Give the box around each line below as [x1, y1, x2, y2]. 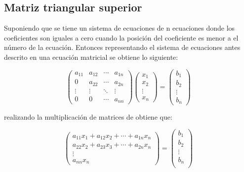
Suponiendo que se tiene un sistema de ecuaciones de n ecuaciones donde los [4, 23, 235, 33]
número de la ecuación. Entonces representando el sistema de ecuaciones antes [4, 42, 241, 52]
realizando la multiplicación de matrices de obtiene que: [4, 112, 172, 122]
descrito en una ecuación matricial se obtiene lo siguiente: [4, 51, 178, 62]
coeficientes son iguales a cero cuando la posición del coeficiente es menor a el [4, 32, 239, 43]
